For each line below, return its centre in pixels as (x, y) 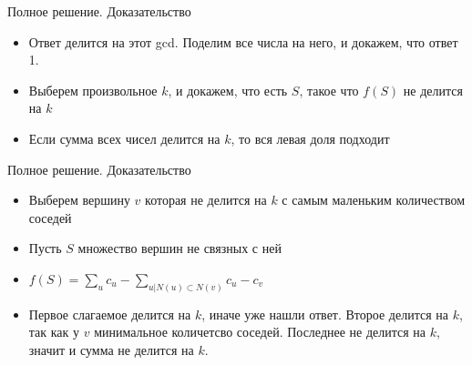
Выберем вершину (79, 200)
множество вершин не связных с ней (180, 248)
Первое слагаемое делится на (110, 314)
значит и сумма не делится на (111, 349)
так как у (54, 332)
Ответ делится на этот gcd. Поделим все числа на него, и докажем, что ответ (243, 41)
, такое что (329, 90)
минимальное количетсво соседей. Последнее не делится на (260, 332)
